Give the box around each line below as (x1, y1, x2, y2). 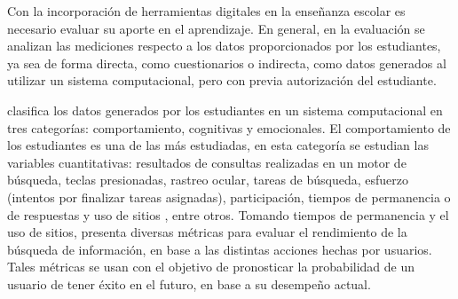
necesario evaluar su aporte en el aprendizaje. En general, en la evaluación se (7, 19, 425, 37)
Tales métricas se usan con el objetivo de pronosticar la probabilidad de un (7, 257, 415, 276)
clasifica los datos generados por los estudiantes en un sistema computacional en (7, 100, 443, 119)
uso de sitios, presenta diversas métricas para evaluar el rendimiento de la (7, 223, 407, 241)
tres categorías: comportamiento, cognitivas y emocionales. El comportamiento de (7, 118, 451, 137)
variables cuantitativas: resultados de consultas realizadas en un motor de (7, 153, 407, 171)
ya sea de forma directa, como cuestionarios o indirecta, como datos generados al (7, 53, 446, 72)
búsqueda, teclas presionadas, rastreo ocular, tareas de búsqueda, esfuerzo (7, 170, 408, 189)
